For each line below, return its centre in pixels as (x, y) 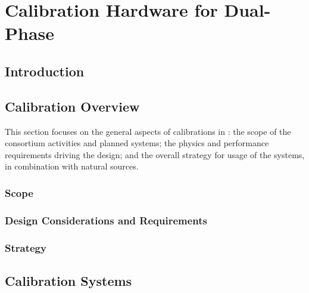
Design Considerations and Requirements (106, 220)
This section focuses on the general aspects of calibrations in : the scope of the (148, 131)
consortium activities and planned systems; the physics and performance (137, 143)
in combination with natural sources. (72, 166)
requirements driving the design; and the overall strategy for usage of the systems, (155, 154)
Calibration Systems (68, 280)
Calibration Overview (72, 106)
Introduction (45, 71)
